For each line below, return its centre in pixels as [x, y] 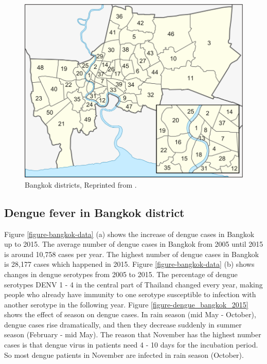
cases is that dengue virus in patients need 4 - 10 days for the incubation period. [131, 345]
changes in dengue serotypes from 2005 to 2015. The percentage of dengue [121, 274]
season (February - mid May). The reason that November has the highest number [133, 334]
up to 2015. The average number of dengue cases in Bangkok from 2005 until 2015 [134, 244]
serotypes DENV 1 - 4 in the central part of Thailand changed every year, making [133, 284]
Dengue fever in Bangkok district [94, 212]
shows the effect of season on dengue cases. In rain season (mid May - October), [130, 314]
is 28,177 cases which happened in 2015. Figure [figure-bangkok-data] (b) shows [129, 264]
